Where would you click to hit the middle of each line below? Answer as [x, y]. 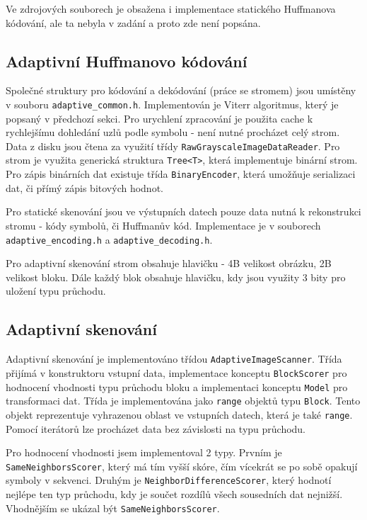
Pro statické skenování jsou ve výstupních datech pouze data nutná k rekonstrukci [183, 211]
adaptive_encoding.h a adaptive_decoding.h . [109, 239]
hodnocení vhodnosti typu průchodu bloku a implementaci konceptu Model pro [177, 386]
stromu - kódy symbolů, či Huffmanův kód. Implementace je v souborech [163, 225]
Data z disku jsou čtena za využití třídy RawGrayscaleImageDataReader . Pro [173, 146]
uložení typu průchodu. [56, 291]
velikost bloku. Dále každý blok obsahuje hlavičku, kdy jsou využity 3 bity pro [176, 277]
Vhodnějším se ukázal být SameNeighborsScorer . [113, 508]
